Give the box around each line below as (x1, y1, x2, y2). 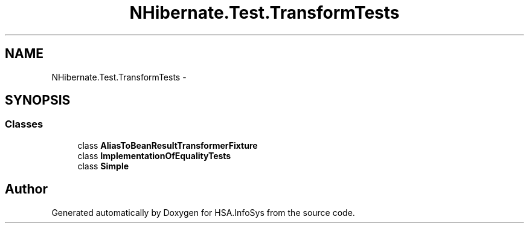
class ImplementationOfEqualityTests (77, 150, 231, 161)
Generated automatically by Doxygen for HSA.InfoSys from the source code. (51, 207, 355, 218)
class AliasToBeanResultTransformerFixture (77, 140, 258, 151)
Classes (5, 118, 43, 131)
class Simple (77, 160, 129, 171)
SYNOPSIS (5, 93, 71, 108)
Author (5, 181, 48, 197)
